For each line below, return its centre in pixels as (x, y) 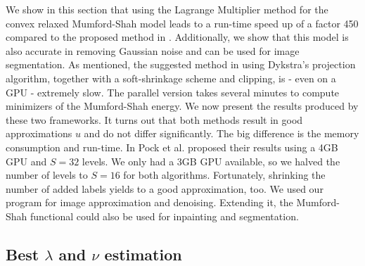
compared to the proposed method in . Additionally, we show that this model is (177, 37)
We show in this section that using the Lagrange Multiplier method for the (167, 9)
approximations (39, 133)
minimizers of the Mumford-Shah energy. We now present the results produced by (182, 106)
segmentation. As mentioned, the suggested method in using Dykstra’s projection (181, 64)
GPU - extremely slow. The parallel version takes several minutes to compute (173, 92)
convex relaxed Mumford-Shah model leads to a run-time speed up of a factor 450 (182, 23)
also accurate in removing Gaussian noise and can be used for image (153, 50)
